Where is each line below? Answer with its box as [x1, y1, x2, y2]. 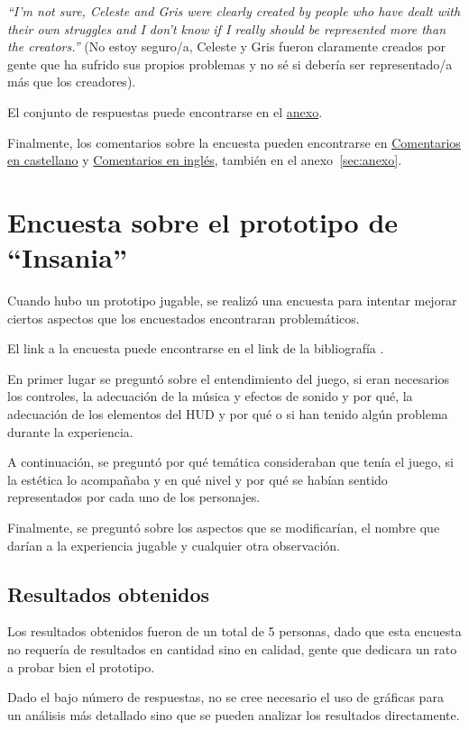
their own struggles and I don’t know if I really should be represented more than [7, 19, 446, 38]
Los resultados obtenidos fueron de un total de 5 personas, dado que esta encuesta [7, 622, 462, 641]
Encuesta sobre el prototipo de [7, 203, 399, 240]
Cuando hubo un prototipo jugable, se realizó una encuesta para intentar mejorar [7, 291, 457, 310]
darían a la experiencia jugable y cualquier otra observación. [7, 535, 340, 554]
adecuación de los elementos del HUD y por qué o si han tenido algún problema [7, 405, 448, 424]
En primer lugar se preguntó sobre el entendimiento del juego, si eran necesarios [7, 369, 450, 388]
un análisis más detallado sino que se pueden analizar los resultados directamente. [7, 705, 460, 724]
